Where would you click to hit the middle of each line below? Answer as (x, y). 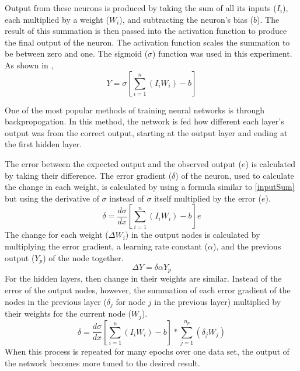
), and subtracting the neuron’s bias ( (186, 19)
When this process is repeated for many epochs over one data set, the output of (147, 351)
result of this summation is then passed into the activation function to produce (146, 31)
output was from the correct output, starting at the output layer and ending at (146, 132)
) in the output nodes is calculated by (193, 235)
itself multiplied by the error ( (208, 198)
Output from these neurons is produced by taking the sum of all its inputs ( (141, 8)
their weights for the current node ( (68, 313)
